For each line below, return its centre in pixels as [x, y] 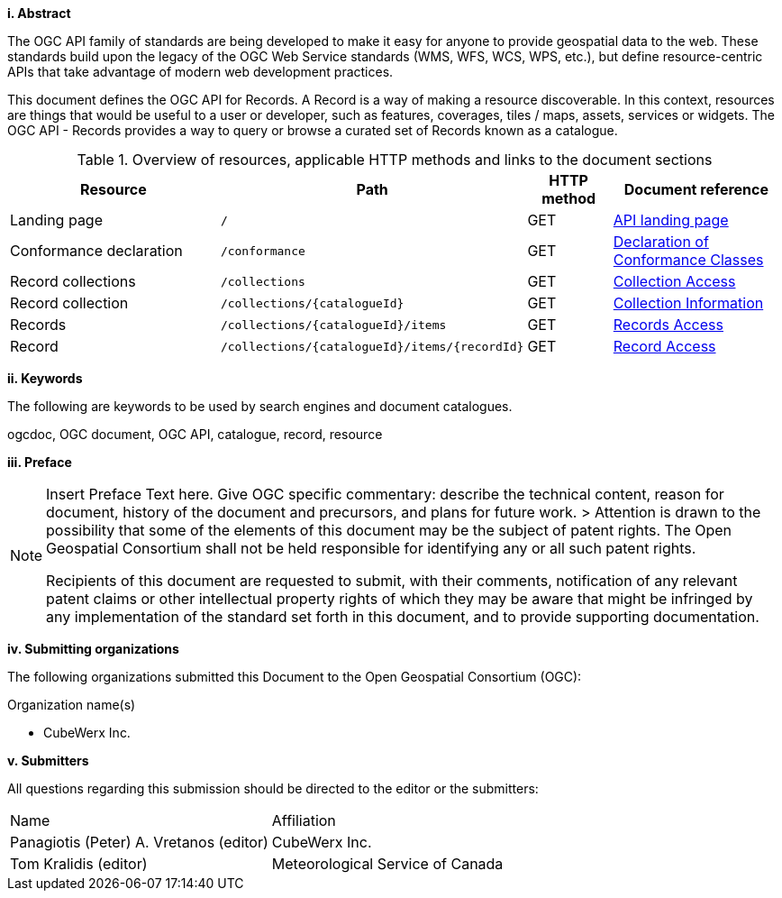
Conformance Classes [688, 260]
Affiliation [304, 820]
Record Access [664, 346]
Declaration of [661, 242]
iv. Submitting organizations [93, 649]
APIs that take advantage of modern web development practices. [200, 72]
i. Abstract [39, 13]
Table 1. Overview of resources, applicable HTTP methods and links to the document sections [395, 160]
